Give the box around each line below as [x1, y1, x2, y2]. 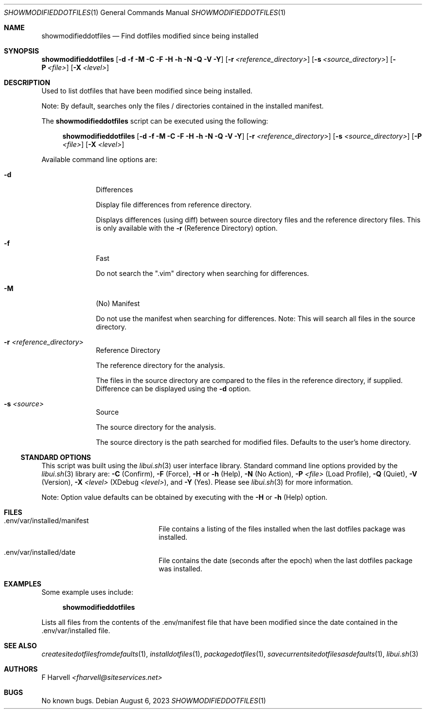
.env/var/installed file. [41, 626, 110, 635]
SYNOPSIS [4, 47, 39, 55]
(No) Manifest [96, 299, 140, 308]
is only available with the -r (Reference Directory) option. [96, 224, 278, 232]
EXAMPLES [4, 580, 41, 588]
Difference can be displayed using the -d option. [96, 384, 251, 393]
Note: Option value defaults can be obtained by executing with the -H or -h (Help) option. [41, 493, 328, 501]
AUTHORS [4, 665, 38, 673]
